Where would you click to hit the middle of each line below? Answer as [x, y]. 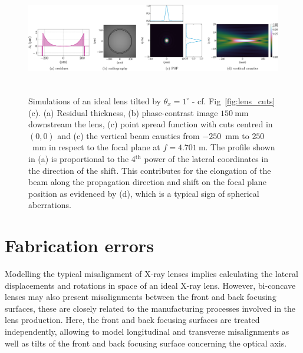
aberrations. [50, 205]
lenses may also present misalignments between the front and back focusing [141, 297]
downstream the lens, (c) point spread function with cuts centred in [151, 124]
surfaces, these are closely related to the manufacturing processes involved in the [150, 308]
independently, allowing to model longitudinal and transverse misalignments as [147, 331]
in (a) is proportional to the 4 [82, 158]
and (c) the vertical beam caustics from [129, 135]
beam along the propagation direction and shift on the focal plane [147, 182]
